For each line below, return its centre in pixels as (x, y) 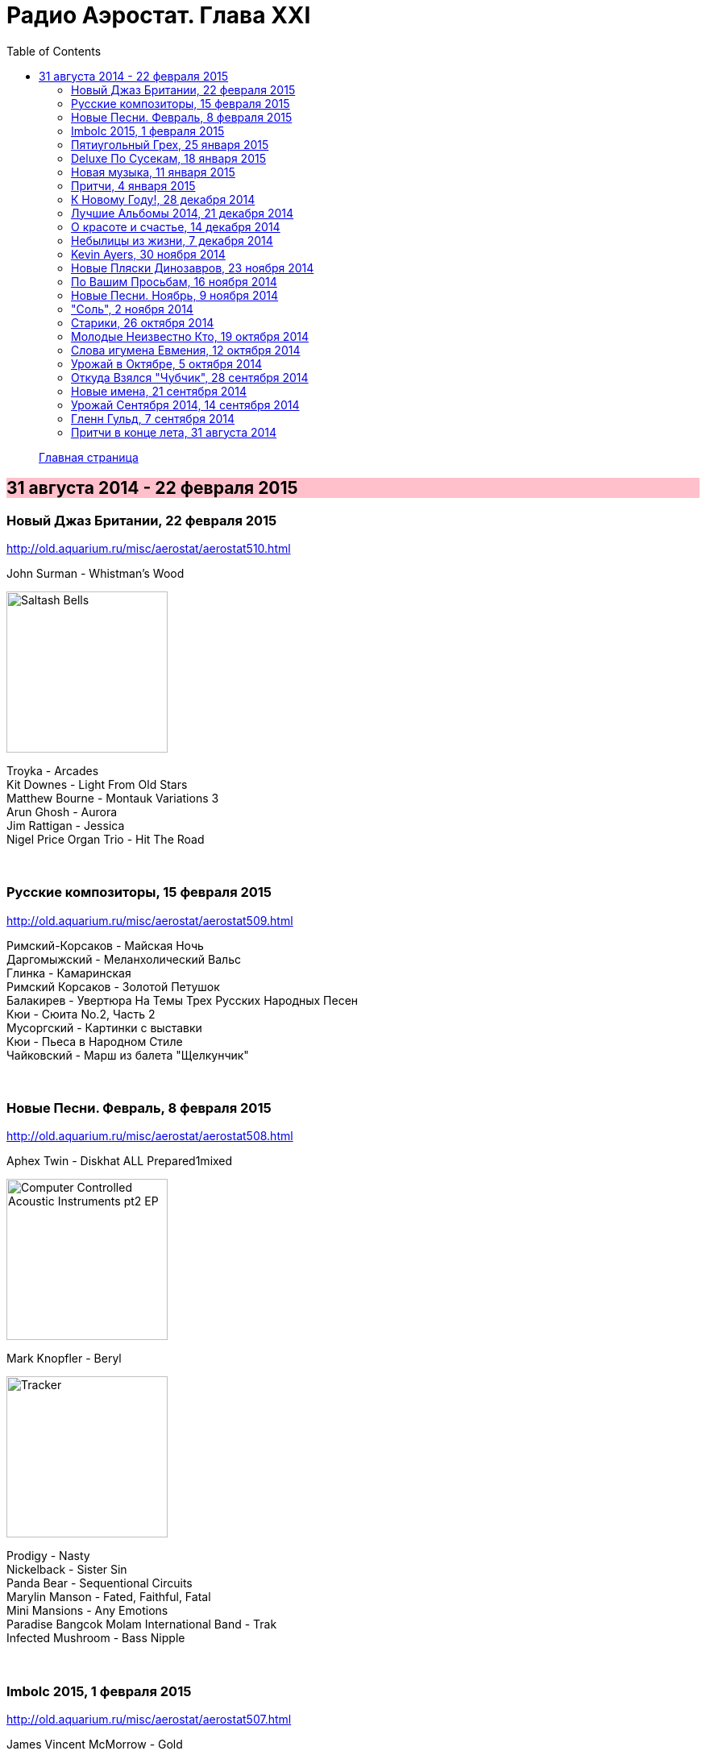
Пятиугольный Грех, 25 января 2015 (170, 144)
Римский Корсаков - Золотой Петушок (113, 986)
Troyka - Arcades (53, 770)
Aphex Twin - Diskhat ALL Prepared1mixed (120, 1161)
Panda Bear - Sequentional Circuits (100, 1583)
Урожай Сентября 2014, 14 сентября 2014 (185, 405)
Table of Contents (54, 51)
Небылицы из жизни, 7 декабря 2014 (172, 240)
